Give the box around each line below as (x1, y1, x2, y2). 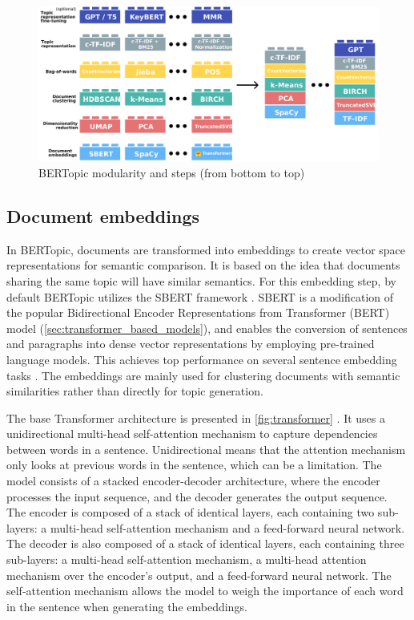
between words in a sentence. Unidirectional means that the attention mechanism (6, 440, 406, 457)
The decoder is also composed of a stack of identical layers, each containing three (6, 535, 404, 552)
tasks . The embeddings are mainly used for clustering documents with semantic (6, 367, 400, 383)
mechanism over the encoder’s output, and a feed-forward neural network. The (6, 566, 392, 583)
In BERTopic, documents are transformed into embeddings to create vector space (6, 241, 406, 257)
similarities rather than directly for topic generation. (6, 383, 263, 399)
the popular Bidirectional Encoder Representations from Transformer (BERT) (6, 304, 390, 321)
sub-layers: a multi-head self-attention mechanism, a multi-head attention (6, 551, 367, 568)
